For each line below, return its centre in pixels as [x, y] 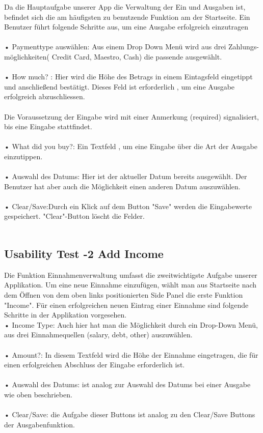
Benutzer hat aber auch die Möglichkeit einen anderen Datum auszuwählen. [122, 186]
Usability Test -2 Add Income [84, 254]
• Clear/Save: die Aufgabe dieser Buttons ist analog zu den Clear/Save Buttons [130, 414]
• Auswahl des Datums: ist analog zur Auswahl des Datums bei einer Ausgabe [127, 384]
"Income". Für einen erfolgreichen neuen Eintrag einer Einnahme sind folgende [126, 305]
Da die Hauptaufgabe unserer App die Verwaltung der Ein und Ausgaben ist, [125, 7]
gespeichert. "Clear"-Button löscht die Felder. [74, 216]
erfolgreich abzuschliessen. [45, 96]
